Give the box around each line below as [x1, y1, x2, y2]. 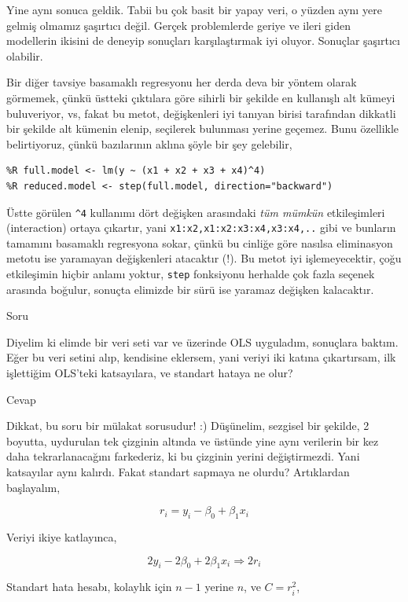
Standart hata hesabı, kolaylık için [6, 578, 172, 595]
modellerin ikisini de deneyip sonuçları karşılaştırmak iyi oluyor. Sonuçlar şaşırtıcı [6, 32, 400, 49]
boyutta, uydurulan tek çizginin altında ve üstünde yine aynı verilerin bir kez [6, 432, 379, 449]
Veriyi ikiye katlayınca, [6, 529, 117, 545]
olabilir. [6, 47, 43, 64]
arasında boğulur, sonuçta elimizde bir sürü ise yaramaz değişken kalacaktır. [6, 281, 374, 297]
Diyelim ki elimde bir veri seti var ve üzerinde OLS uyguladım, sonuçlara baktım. [6, 333, 399, 350]
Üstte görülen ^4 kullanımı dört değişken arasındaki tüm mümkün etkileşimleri [6, 204, 385, 220]
